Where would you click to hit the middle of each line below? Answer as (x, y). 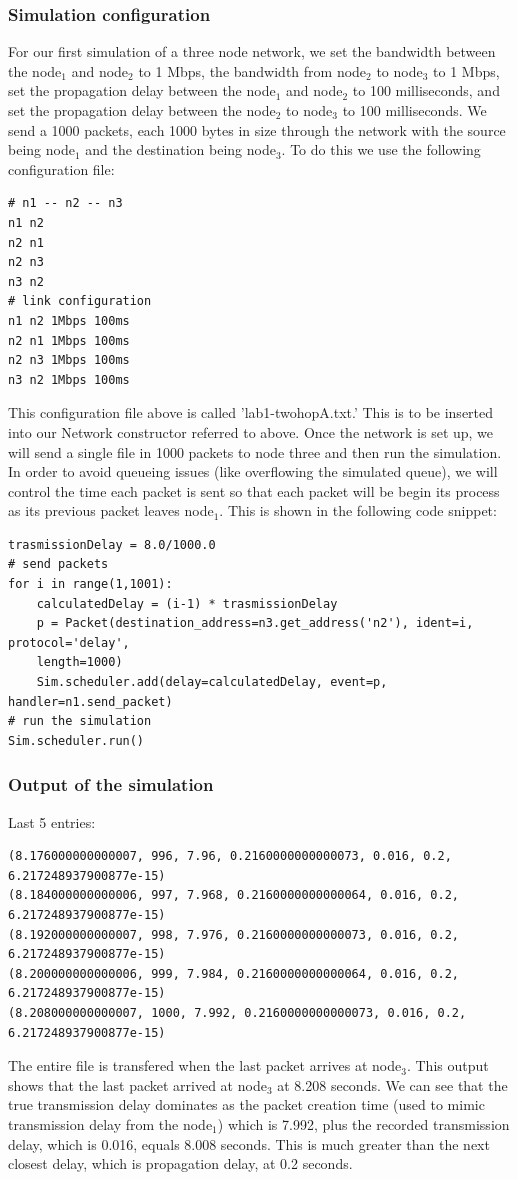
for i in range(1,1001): (90, 584)
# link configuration (80, 301)
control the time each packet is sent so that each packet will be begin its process (254, 490)
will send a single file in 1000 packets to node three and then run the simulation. (255, 451)
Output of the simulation (111, 784)
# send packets (58, 564)
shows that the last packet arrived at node (137, 1084)
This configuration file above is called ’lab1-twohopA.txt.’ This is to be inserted (251, 412)
